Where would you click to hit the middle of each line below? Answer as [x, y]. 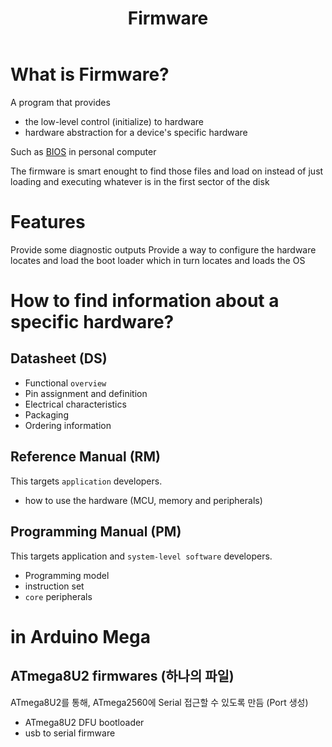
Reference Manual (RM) [85, 457]
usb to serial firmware [70, 733]
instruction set [54, 586]
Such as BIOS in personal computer [83, 151]
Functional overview [65, 383]
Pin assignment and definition [86, 393]
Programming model [67, 575]
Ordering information [68, 425]
